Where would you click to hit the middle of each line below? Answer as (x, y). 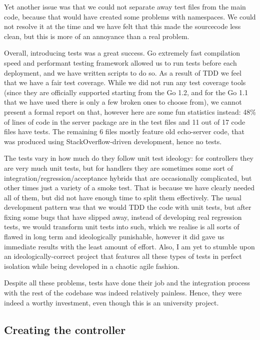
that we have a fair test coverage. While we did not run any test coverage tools (125, 82)
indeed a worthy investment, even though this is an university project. (111, 302)
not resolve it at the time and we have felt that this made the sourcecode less (122, 26)
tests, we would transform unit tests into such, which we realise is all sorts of (122, 227)
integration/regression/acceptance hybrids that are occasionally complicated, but (128, 178)
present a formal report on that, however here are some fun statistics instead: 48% (130, 111)
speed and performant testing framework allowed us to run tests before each (120, 62)
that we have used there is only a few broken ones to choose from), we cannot (123, 102)
